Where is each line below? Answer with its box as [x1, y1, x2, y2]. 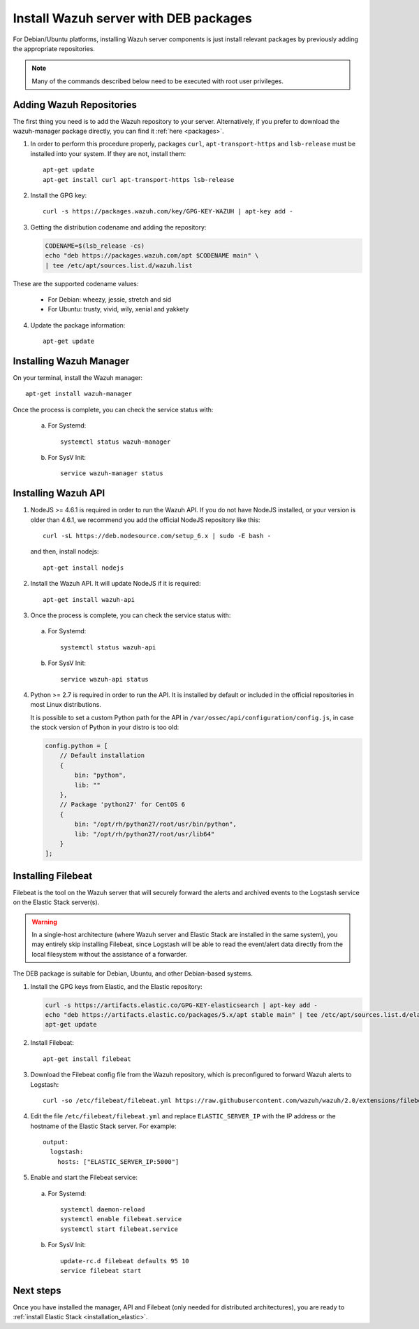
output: [43, 1138, 69, 1146]
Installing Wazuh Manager [13, 355, 130, 367]
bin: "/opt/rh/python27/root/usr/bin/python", [74, 820, 237, 829]
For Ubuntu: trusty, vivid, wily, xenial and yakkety [47, 305, 189, 314]
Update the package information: [30, 321, 126, 329]
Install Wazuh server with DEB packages [13, 10, 253, 26]
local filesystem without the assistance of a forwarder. [31, 950, 188, 958]
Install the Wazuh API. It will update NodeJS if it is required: [30, 579, 201, 588]
